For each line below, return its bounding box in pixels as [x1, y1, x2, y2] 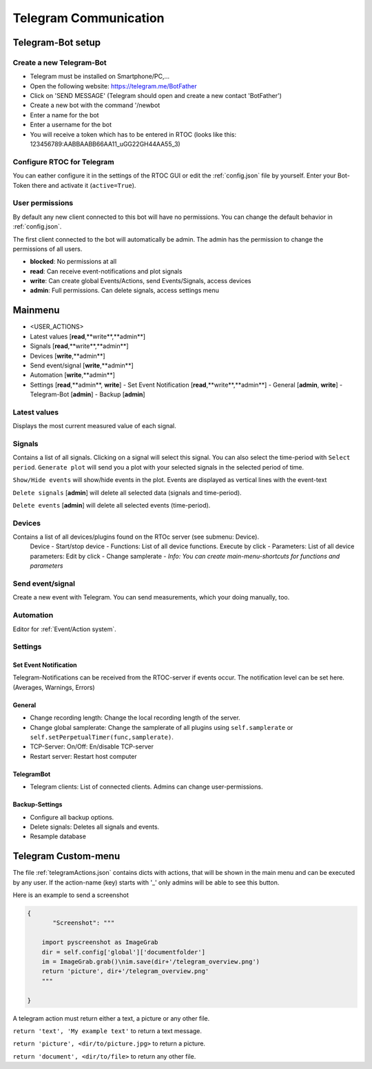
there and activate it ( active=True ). [32, 181, 136, 189]
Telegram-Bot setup [12, 37, 101, 48]
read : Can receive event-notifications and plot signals [30, 267, 183, 276]
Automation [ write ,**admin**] [30, 371, 115, 379]
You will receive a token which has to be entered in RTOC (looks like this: [30, 130, 237, 138]
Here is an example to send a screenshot [12, 891, 129, 899]
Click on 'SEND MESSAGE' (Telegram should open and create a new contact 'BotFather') [30, 92, 282, 100]
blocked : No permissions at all [30, 258, 117, 266]
